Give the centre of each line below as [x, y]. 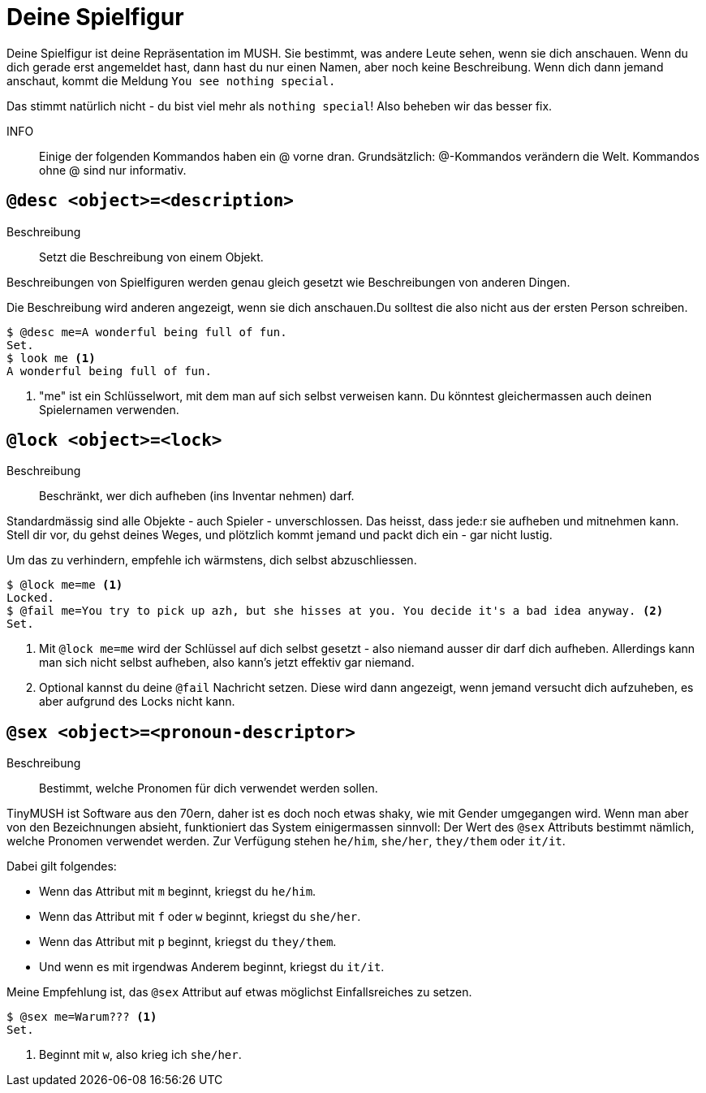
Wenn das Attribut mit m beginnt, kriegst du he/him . [178, 892]
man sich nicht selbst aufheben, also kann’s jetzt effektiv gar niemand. [227, 663]
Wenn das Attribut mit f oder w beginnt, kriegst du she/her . [200, 917]
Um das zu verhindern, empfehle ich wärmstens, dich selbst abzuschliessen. [212, 560]
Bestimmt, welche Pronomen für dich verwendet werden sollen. [209, 788]
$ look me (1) [51, 358]
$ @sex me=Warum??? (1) [82, 1017]
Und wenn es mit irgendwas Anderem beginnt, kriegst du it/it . [212, 967]
